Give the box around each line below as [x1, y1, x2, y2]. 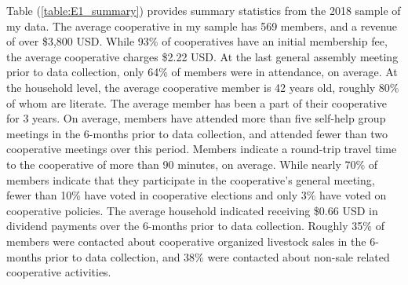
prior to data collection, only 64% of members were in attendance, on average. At [6, 64, 398, 80]
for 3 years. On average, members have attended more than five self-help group [6, 110, 386, 126]
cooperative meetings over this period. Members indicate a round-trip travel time [6, 141, 397, 157]
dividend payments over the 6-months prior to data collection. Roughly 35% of [6, 217, 384, 234]
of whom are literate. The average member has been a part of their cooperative [6, 94, 387, 111]
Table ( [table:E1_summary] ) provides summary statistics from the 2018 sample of [6, 2, 401, 18]
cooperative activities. [6, 264, 111, 280]
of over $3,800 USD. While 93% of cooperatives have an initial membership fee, [6, 33, 388, 49]
